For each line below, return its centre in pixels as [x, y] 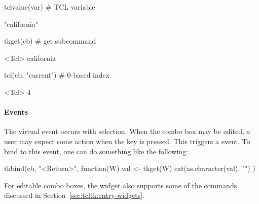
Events [16, 112]
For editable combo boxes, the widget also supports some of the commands [121, 185]
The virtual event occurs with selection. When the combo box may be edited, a [127, 131]
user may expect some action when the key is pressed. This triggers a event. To [127, 141]
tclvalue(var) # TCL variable [50, 7]
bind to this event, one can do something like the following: [96, 151]
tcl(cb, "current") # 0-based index [57, 75]
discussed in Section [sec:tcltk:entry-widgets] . [74, 195]
